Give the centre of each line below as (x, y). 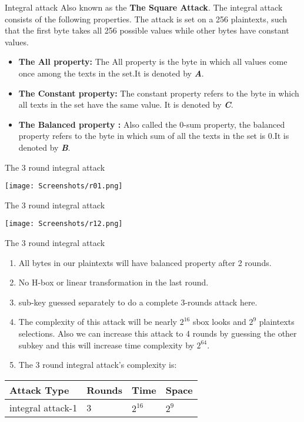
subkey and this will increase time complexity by (106, 345)
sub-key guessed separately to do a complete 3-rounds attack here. (138, 302)
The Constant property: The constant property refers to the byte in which (159, 93)
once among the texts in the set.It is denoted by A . (111, 73)
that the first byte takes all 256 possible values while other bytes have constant (147, 30)
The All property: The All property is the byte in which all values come (153, 62)
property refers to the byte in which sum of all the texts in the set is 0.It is (154, 136)
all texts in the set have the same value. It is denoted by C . (126, 104)
